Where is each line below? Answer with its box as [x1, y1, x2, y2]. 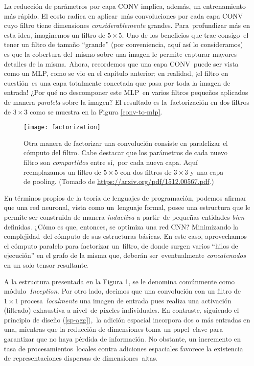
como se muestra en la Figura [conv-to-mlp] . [29, 106, 162, 116]
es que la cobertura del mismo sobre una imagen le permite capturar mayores [4, 48, 237, 59]
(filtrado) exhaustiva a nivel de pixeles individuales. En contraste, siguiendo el [4, 305, 239, 315]
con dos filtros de [120, 166, 172, 177]
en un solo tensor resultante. [4, 259, 89, 270]
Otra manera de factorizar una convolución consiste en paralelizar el [23, 137, 228, 148]
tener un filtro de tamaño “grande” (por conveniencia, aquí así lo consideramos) [4, 39, 243, 49]
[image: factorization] [23, 124, 101, 131]
